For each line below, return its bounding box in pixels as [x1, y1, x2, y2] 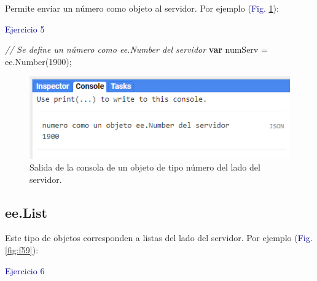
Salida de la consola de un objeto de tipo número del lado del [29, 161, 260, 174]
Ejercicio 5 [5, 22, 45, 35]
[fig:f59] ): [5, 244, 39, 256]
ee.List [5, 202, 47, 221]
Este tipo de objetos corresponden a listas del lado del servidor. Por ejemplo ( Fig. [5, 231, 313, 244]
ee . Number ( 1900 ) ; [5, 55, 72, 67]
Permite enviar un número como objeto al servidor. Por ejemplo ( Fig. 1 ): [5, 2, 279, 14]
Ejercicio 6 [5, 264, 45, 277]
